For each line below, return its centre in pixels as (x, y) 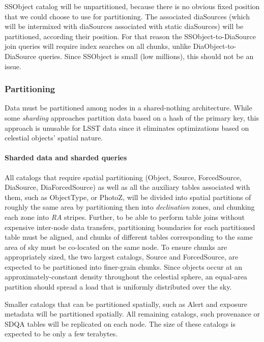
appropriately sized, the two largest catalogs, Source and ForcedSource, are (122, 257)
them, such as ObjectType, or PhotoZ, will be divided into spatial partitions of (128, 197)
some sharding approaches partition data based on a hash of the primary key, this (132, 117)
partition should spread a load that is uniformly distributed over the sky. (118, 287)
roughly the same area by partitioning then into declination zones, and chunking (130, 207)
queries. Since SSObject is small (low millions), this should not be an (146, 56)
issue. (13, 66)
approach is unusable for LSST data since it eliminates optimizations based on (127, 127)
